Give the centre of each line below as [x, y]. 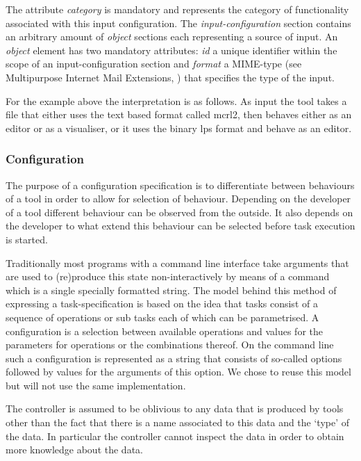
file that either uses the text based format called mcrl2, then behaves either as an [179, 114]
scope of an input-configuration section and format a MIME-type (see [154, 64]
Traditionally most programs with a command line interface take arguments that [177, 262]
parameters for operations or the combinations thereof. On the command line [170, 345]
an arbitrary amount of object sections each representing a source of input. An [172, 37]
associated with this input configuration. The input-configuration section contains [178, 23]
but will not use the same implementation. [96, 385]
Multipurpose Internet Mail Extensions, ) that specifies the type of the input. [170, 77]
